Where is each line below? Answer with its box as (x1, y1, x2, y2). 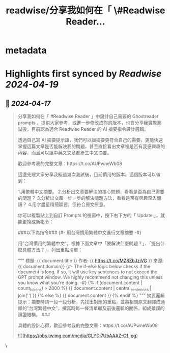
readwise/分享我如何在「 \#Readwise (6, 5, 165, 16)
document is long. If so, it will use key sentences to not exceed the (17, 269, 158, 275)
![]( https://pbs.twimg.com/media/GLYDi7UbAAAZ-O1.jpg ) (17, 333, 138, 339)
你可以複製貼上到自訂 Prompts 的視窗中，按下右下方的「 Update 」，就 (17, 213, 165, 219)
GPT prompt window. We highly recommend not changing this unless (17, 274, 163, 280)
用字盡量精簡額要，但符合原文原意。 (32, 201, 108, 207)
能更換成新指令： (17, 219, 54, 225)
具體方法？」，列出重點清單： (22, 247, 83, 253)
